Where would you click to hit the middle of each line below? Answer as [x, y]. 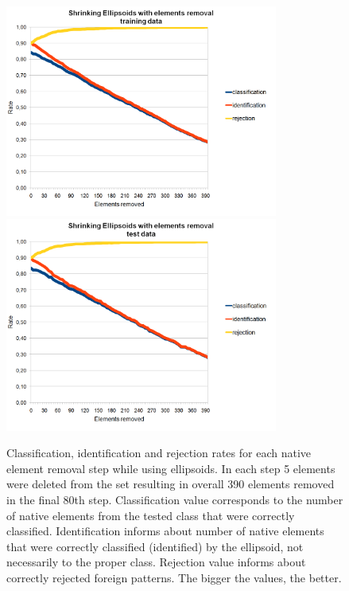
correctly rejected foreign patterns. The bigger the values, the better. [174, 577]
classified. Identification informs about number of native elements [165, 531]
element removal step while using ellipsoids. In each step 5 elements [171, 468]
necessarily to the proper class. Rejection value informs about [156, 562]
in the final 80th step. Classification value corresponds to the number [175, 499]
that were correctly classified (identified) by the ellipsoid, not [155, 546]
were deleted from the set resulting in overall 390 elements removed [171, 484]
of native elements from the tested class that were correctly [151, 515]
